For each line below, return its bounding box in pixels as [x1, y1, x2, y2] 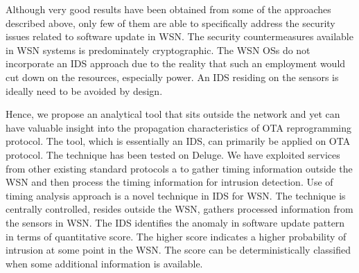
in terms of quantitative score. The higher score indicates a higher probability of [6, 229, 347, 243]
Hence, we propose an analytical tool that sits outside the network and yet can [6, 107, 340, 121]
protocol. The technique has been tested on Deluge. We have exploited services [6, 147, 340, 161]
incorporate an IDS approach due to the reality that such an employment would [6, 56, 346, 71]
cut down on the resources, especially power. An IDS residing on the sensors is [6, 69, 339, 84]
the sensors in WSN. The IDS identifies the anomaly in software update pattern [6, 215, 345, 229]
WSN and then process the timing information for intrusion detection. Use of [6, 175, 333, 189]
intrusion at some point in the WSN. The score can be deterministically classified [6, 243, 351, 257]
